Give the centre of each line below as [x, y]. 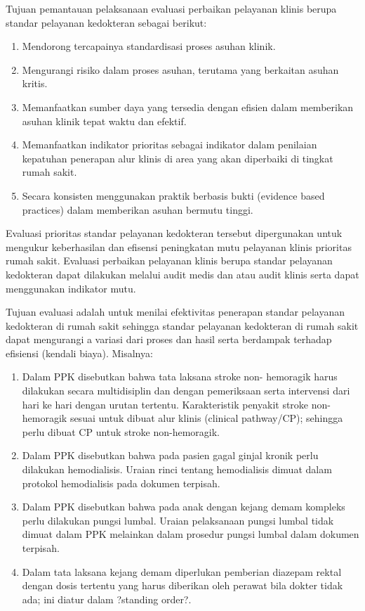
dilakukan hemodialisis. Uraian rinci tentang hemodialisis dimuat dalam [177, 469]
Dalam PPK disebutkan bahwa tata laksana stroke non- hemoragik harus [180, 377]
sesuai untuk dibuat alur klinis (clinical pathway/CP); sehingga [206, 418]
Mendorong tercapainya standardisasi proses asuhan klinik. [149, 46]
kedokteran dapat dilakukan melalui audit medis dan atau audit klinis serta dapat [182, 274]
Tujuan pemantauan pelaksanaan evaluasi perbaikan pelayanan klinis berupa [171, 8]
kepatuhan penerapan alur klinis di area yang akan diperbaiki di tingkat [178, 158]
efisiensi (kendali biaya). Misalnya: [79, 353]
